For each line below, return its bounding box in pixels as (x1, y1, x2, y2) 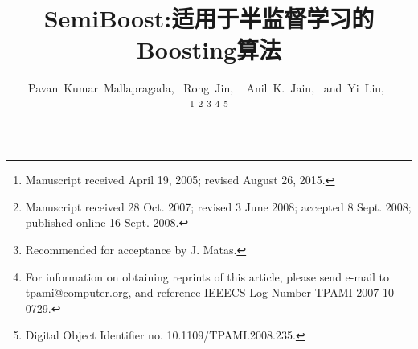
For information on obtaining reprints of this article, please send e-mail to (25, 268, 390, 285)
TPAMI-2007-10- (314, 284, 398, 301)
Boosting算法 (136, 33, 282, 66)
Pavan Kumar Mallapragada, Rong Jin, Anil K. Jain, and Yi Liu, (28, 80, 384, 96)
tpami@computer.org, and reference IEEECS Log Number (25, 284, 312, 301)
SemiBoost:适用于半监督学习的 (43, 2, 375, 35)
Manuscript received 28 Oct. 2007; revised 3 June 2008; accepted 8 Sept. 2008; (25, 198, 412, 215)
